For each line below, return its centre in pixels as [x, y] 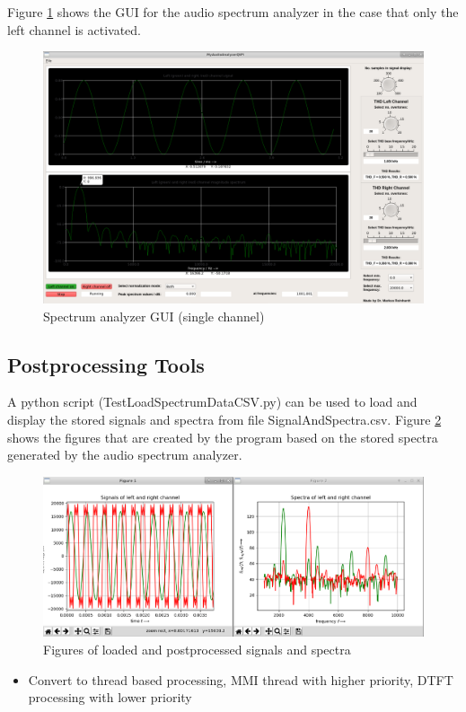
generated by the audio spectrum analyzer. [125, 455]
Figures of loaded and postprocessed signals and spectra [197, 649]
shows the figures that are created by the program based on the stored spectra [223, 437]
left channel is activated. [75, 29]
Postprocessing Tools [106, 364]
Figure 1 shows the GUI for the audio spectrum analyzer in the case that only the [233, 12]
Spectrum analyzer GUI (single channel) [154, 316]
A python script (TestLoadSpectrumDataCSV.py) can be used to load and [212, 402]
